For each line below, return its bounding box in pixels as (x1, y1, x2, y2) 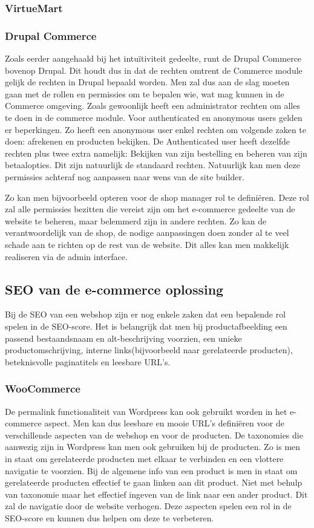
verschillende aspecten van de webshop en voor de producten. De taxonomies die (5, 428, 303, 441)
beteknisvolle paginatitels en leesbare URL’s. (5, 355, 171, 368)
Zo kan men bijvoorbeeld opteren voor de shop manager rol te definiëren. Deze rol (5, 191, 309, 203)
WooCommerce (5, 381, 80, 396)
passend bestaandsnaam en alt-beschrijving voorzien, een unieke (5, 331, 242, 344)
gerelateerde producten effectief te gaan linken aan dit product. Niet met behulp (5, 476, 303, 489)
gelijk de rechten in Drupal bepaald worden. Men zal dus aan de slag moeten (5, 76, 290, 88)
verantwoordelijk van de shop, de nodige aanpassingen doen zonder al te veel (5, 226, 289, 239)
